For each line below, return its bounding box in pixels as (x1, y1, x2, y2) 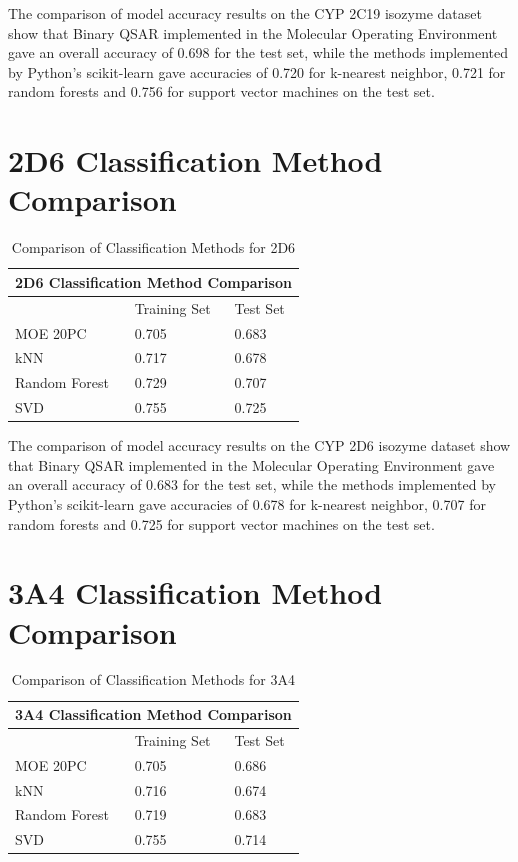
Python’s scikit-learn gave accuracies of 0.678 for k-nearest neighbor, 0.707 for (8, 493, 486, 514)
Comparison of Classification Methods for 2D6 (11, 237, 296, 258)
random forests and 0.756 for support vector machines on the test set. (8, 81, 435, 102)
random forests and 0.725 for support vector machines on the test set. (8, 513, 435, 534)
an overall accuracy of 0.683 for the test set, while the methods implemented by (8, 474, 496, 495)
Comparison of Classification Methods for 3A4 (11, 669, 295, 690)
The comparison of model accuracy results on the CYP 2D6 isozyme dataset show (8, 435, 511, 456)
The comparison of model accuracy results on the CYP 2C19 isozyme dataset (8, 3, 482, 23)
